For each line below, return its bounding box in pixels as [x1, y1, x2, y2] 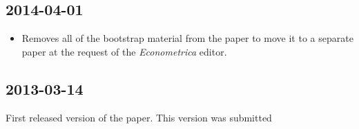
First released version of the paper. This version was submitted [6, 110, 272, 124]
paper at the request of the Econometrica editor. [21, 44, 227, 58]
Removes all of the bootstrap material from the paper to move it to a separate [21, 31, 353, 45]
